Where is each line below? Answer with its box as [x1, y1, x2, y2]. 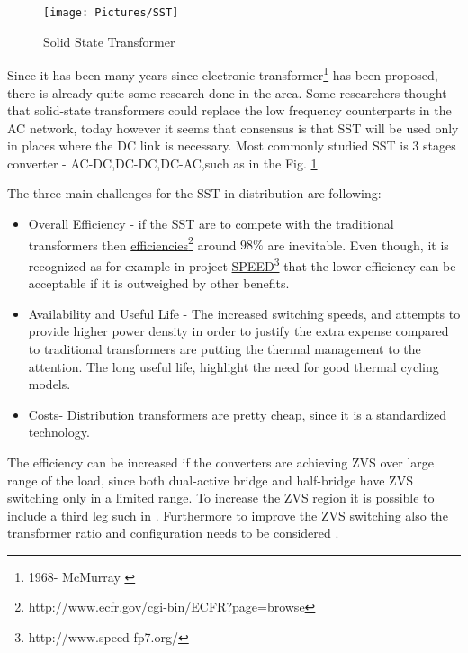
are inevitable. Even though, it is [267, 235, 449, 254]
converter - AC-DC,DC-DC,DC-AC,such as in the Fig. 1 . [7, 153, 321, 172]
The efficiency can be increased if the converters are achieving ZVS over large [7, 452, 434, 471]
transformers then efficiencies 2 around [28, 232, 237, 254]
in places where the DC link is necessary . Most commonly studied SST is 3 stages [7, 136, 456, 155]
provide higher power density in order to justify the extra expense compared [28, 322, 449, 340]
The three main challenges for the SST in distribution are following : [7, 184, 382, 203]
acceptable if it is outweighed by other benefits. [28, 274, 290, 293]
